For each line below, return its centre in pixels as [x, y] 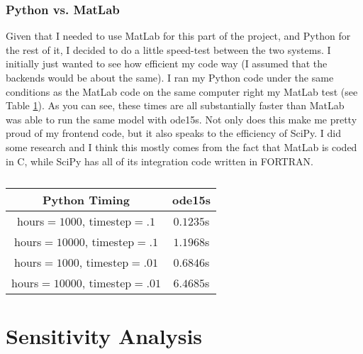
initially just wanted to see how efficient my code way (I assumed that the [167, 63]
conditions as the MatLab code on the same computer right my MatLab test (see [182, 91]
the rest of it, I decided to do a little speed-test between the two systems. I [168, 49]
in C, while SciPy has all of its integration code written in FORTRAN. [160, 161]
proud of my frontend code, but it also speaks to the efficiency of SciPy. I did [174, 133]
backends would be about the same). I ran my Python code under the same [170, 77]
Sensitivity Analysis [104, 336]
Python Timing [86, 200]
